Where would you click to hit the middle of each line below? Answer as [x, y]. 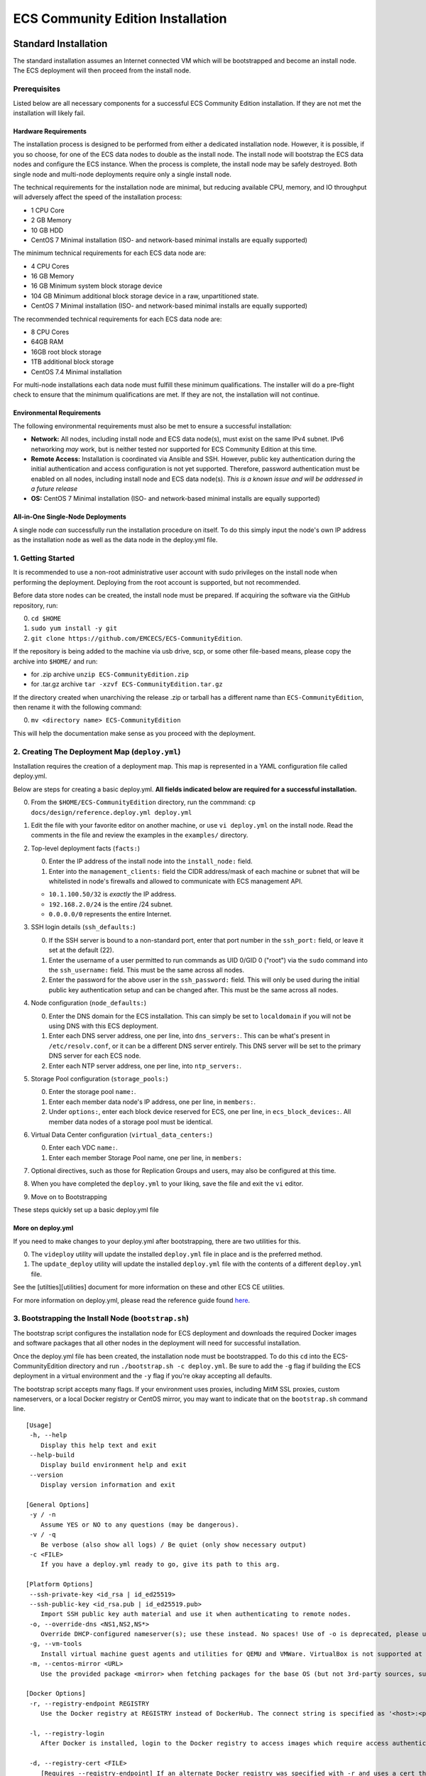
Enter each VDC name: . [83, 1148]
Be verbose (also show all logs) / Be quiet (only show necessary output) [173, 1544]
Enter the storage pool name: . [92, 1092]
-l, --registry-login [67, 1733]
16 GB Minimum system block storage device [97, 286]
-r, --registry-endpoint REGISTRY [89, 1704]
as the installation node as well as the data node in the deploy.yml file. [115, 540]
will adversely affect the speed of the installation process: [98, 197]
